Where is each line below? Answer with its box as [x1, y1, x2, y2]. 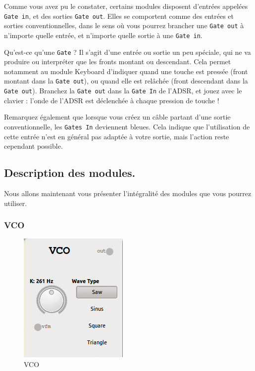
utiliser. [4, 198, 27, 208]
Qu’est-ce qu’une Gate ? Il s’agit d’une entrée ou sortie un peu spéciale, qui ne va [4, 46, 251, 57]
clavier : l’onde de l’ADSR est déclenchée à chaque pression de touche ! [4, 95, 219, 105]
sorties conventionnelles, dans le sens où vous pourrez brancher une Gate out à [4, 20, 244, 31]
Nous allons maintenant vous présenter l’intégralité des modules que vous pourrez [4, 188, 252, 198]
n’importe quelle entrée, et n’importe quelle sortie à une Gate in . [4, 30, 203, 40]
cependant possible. [4, 141, 63, 151]
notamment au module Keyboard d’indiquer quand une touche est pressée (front [4, 66, 248, 76]
